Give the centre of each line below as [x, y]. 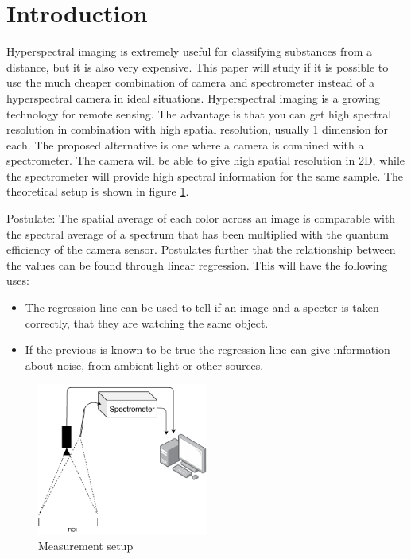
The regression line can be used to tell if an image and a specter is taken [202, 307]
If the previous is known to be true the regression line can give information [207, 349]
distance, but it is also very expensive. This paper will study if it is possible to [198, 66]
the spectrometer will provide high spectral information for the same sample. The [205, 175]
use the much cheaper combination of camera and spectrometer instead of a [191, 82]
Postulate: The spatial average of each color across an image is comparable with [201, 218]
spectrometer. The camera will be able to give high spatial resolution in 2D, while [206, 160]
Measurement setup [86, 546]
